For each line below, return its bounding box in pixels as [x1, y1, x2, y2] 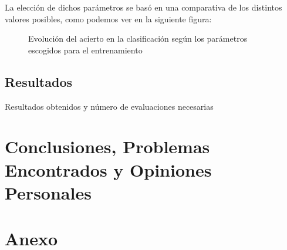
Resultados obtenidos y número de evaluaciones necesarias [5, 100, 214, 112]
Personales [5, 180, 92, 204]
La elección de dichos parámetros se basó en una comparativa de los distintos [5, 1, 282, 13]
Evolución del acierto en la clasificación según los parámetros [28, 32, 248, 45]
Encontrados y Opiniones [5, 157, 212, 181]
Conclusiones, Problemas [5, 134, 210, 158]
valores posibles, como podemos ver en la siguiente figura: [5, 12, 212, 25]
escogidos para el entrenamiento [28, 43, 143, 56]
